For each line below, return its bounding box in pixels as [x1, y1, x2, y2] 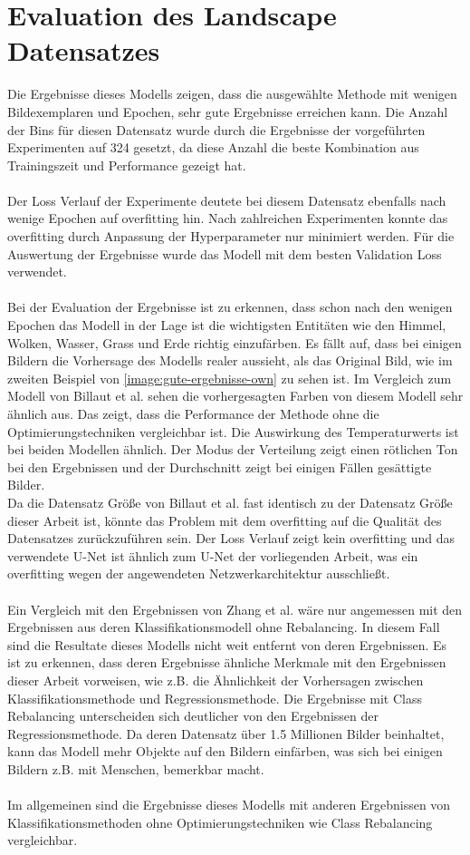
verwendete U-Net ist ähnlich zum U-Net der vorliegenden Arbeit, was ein [7, 546, 418, 565]
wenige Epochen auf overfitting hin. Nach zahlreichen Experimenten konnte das [7, 209, 448, 228]
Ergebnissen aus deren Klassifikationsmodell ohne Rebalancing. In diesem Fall [7, 617, 440, 636]
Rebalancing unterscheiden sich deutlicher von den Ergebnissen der [7, 706, 379, 725]
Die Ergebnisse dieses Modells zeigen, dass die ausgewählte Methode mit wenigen [7, 84, 457, 103]
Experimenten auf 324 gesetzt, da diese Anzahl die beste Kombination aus [7, 138, 419, 157]
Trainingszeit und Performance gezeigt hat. [7, 155, 246, 174]
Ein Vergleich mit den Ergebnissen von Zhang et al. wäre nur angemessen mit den [7, 599, 463, 618]
